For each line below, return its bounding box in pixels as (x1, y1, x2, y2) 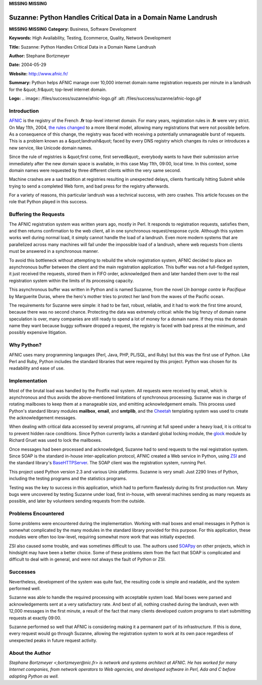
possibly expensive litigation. (9, 330, 67, 335)
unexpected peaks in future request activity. (9, 637, 98, 643)
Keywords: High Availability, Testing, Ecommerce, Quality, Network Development (9, 35, 171, 41)
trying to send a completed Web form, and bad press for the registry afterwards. (9, 183, 170, 189)
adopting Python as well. (9, 673, 59, 679)
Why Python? (9, 342, 42, 349)
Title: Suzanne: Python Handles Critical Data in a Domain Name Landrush (9, 44, 156, 50)
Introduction (9, 107, 39, 114)
